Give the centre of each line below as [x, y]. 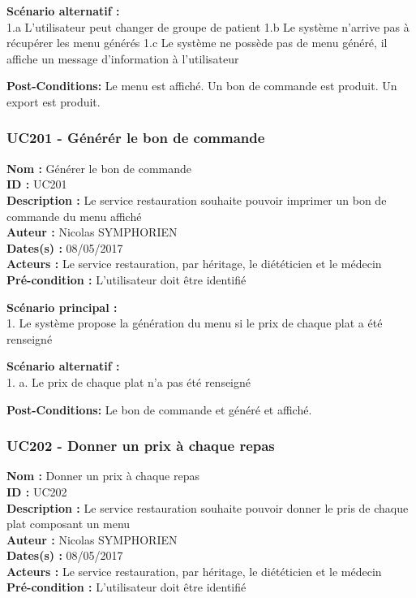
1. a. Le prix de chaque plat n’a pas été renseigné [129, 381]
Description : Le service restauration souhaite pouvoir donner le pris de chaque [208, 507]
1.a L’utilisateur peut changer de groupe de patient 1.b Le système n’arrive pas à [208, 26]
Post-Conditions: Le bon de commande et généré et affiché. [159, 409]
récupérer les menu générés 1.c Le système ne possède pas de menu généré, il [197, 43]
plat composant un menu [69, 524]
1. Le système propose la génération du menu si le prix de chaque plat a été [195, 323]
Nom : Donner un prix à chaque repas [103, 476]
